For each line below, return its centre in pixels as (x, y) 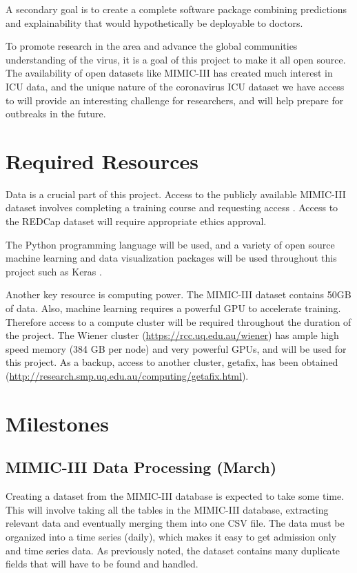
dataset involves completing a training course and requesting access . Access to (172, 207)
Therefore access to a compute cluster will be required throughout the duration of (178, 321)
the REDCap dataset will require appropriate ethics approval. (136, 221)
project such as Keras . (54, 271)
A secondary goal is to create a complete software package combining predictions (176, 9)
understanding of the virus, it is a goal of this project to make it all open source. (176, 59)
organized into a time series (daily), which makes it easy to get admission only (171, 536)
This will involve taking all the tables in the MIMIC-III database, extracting (167, 509)
